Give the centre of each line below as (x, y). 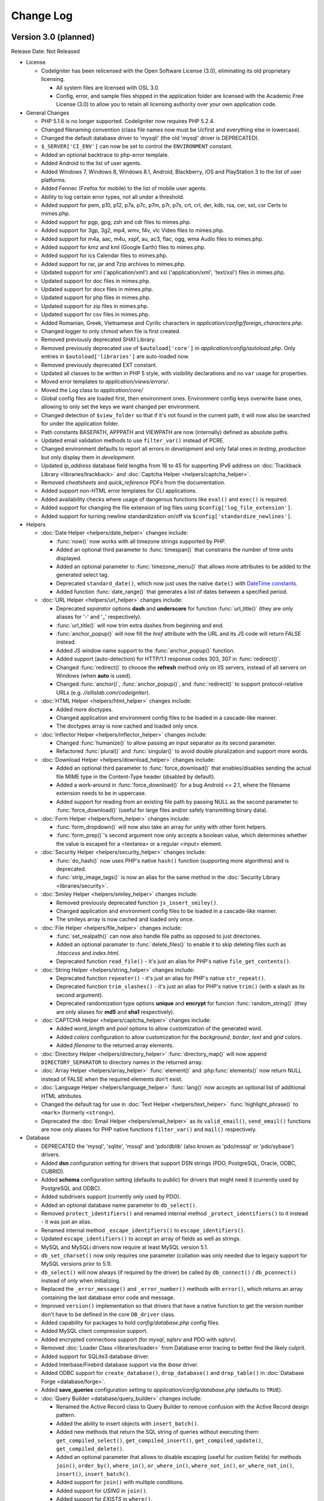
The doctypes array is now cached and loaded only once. (127, 726)
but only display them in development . (88, 457)
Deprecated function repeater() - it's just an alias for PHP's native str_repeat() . (161, 978)
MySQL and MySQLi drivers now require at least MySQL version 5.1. (125, 1247)
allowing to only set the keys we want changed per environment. (121, 407)
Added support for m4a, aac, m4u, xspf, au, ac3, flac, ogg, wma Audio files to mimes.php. (152, 239)
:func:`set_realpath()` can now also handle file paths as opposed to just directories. (159, 936)
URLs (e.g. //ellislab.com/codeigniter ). (103, 692)
